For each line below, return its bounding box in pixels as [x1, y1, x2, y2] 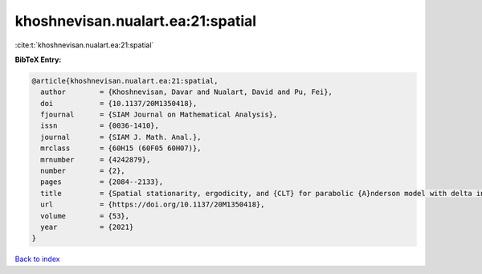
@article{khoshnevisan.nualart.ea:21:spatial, [31, 76, 219, 85]
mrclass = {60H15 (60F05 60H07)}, [40, 144, 202, 153]
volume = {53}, [40, 211, 130, 220]
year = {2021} [40, 223, 134, 231]
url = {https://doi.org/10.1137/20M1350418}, [40, 200, 265, 209]
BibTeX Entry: [14, 55, 62, 64]
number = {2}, [40, 166, 126, 176]
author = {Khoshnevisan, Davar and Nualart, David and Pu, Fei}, [40, 88, 333, 96]
